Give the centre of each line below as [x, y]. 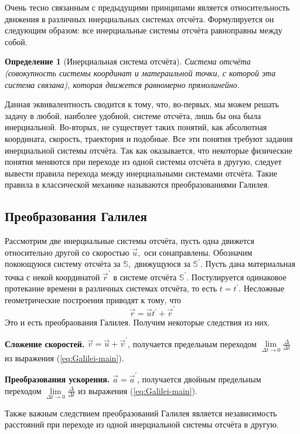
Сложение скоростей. [45, 343]
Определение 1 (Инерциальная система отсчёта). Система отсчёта [128, 61]
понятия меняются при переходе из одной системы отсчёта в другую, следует [143, 162]
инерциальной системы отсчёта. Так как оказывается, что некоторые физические [149, 150]
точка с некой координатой [52, 277]
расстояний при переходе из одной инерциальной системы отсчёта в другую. [142, 424]
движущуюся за [162, 264]
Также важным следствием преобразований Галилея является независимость [141, 413]
